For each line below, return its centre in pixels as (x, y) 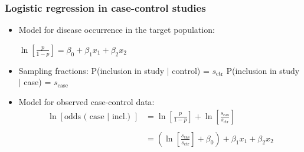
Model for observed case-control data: (86, 102)
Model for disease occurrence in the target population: (117, 30)
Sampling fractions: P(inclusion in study (91, 70)
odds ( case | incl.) (97, 116)
